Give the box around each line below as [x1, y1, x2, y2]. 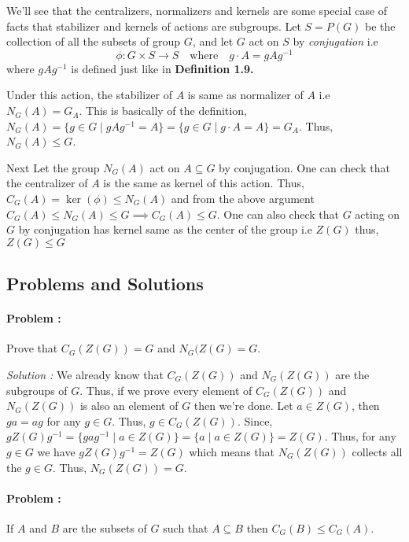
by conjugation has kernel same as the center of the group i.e [18, 221, 312, 238]
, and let [192, 33, 234, 50]
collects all [352, 443, 403, 459]
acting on [355, 205, 400, 222]
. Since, [237, 412, 273, 429]
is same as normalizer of [187, 87, 304, 103]
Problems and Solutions [6, 271, 204, 296]
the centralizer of [6, 175, 88, 191]
